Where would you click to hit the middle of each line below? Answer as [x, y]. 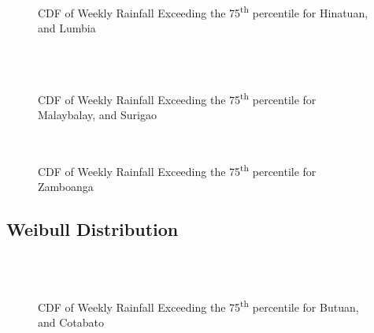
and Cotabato [71, 322]
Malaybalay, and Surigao [97, 115]
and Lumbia [67, 28]
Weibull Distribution [93, 228]
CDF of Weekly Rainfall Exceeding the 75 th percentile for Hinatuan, [203, 11]
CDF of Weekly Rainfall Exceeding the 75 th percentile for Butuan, [198, 305]
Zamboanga [66, 186]
